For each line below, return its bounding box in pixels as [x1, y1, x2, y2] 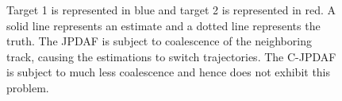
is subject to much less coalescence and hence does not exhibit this [6, 64, 331, 80]
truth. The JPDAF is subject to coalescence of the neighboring [6, 33, 312, 49]
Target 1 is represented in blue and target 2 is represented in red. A [6, 2, 336, 17]
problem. [6, 79, 49, 95]
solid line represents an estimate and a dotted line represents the [6, 17, 321, 33]
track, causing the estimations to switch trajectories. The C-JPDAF [6, 48, 336, 64]
